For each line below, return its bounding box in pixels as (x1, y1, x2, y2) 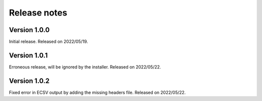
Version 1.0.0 (9, 26, 50, 34)
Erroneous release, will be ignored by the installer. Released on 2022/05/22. (9, 64, 161, 70)
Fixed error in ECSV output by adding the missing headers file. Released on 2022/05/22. (9, 89, 186, 95)
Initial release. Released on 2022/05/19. (9, 39, 88, 45)
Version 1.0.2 (9, 77, 50, 85)
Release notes (9, 7, 67, 18)
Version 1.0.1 (9, 51, 48, 59)
